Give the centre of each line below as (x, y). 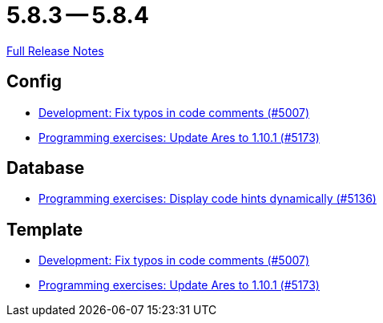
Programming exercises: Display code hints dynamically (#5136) (208, 199)
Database (46, 168)
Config (34, 82)
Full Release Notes (55, 50)
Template (45, 229)
